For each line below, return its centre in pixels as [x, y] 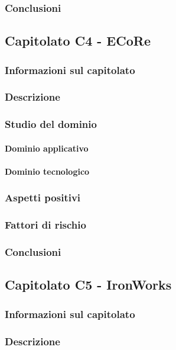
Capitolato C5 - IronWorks [88, 285]
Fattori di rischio [45, 225]
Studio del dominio [51, 124]
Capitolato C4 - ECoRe [78, 41]
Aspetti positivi [43, 198]
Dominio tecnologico [47, 171]
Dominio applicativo [47, 148]
